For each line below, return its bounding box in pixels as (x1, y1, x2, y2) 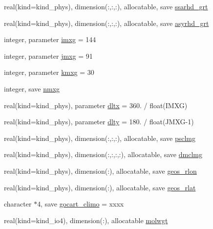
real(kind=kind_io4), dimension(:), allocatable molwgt (4, 215, 168, 225)
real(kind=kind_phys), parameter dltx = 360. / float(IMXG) (4, 100, 188, 110)
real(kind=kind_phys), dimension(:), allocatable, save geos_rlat (4, 182, 196, 192)
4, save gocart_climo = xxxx (37, 199, 124, 209)
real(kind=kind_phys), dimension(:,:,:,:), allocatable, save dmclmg (4, 149, 202, 160)
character (4, 199, 32, 209)
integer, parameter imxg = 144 (4, 34, 96, 45)
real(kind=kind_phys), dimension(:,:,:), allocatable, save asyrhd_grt (4, 18, 209, 28)
